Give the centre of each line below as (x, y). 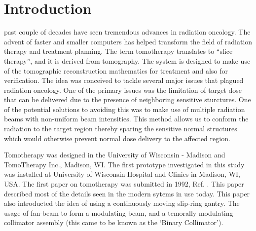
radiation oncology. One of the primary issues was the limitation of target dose (123, 90)
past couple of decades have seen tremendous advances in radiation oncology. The (127, 32)
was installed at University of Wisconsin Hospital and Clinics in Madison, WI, (122, 174)
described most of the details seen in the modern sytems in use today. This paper (127, 193)
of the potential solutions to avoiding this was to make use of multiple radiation (125, 109)
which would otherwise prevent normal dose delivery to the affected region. (117, 138)
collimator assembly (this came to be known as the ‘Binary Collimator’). (114, 222)
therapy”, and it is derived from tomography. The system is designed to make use (127, 60)
